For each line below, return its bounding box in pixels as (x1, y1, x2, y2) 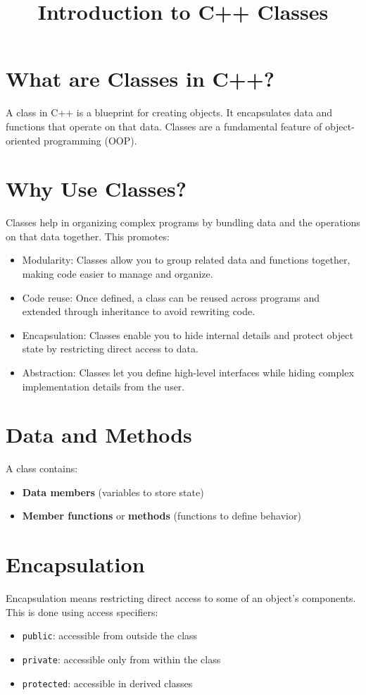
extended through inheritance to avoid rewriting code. (22, 304, 255, 319)
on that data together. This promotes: (6, 228, 170, 243)
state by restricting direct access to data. (22, 341, 198, 356)
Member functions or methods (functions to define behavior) (22, 508, 301, 523)
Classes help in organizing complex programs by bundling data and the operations (6, 215, 360, 230)
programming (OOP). (44, 133, 137, 147)
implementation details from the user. (22, 379, 185, 393)
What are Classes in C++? (6, 64, 275, 93)
